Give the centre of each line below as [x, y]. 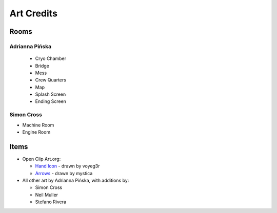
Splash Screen [51, 94]
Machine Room [38, 125]
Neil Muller [47, 195]
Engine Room [36, 132]
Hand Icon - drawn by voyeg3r [67, 166]
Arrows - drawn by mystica [64, 173]
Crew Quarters [51, 80]
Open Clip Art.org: [42, 159]
